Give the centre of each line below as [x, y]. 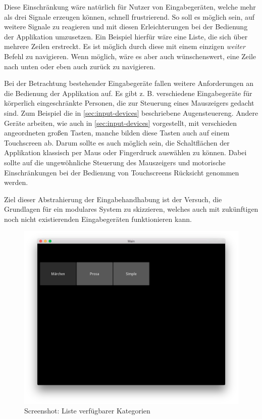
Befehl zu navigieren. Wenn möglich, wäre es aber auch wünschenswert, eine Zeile [130, 56]
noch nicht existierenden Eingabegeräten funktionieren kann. [98, 219]
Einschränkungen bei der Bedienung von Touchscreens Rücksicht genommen [122, 172]
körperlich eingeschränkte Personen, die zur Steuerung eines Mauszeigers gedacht [129, 103]
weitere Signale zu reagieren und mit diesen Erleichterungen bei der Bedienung [126, 27]
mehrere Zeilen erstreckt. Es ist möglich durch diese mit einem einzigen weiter [125, 46]
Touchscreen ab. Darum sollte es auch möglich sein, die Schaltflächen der [117, 142]
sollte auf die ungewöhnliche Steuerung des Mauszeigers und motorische [115, 162]
